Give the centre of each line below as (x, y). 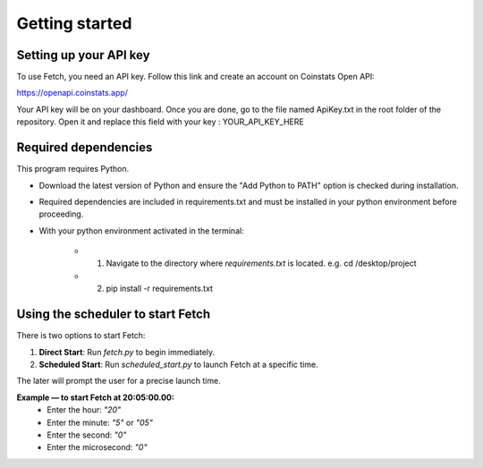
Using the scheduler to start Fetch (114, 315)
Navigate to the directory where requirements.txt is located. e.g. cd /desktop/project (261, 263)
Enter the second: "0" (87, 435)
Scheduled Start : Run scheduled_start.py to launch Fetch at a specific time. (178, 364)
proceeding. (61, 214)
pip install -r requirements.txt (160, 289)
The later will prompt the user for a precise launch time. (119, 381)
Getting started (74, 23)
